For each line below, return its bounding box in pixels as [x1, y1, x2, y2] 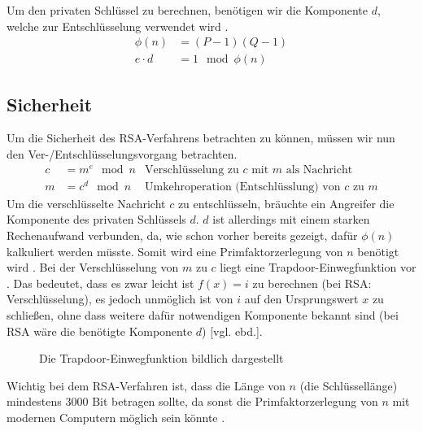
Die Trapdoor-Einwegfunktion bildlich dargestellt [39, 350, 284, 367]
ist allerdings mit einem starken [212, 211, 370, 228]
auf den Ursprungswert [244, 290, 359, 307]
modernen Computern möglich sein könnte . [7, 408, 225, 425]
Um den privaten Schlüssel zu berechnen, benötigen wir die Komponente [7, 2, 368, 18]
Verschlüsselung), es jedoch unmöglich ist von [7, 290, 233, 307]
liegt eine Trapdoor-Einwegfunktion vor [220, 259, 416, 276]
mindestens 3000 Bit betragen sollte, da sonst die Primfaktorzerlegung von [7, 393, 378, 410]
